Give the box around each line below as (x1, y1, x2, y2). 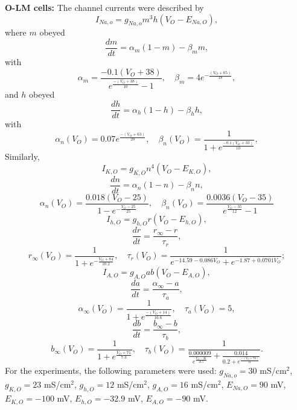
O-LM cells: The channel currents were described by (5, 1, 204, 13)
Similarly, (5, 150, 40, 163)
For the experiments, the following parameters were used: (5, 364, 217, 377)
